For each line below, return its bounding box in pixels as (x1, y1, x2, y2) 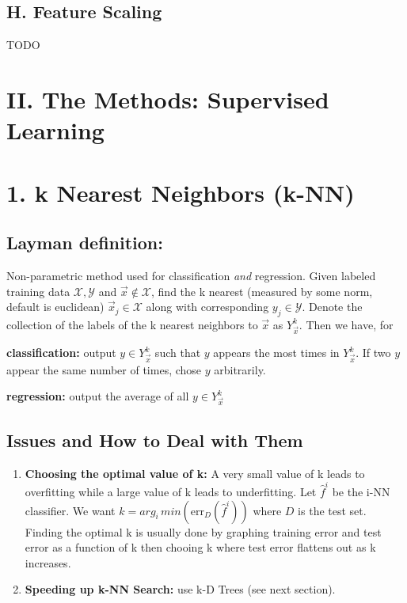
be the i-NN (332, 483, 390, 499)
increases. (25, 554, 71, 571)
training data (6, 283, 70, 299)
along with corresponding (146, 298, 269, 315)
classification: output (6, 344, 116, 361)
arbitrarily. (214, 361, 266, 377)
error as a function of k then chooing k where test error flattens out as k (25, 539, 376, 556)
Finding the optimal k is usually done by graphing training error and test (25, 523, 382, 540)
